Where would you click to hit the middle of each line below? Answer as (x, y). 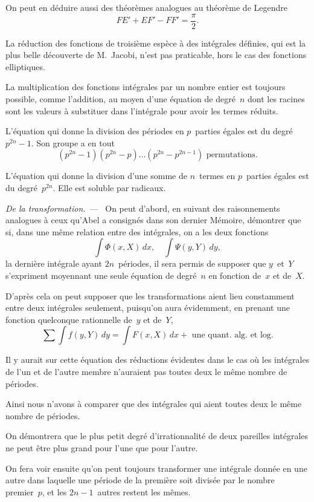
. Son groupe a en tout (73, 142)
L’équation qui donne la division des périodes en (95, 131)
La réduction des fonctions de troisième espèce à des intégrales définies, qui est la (156, 43)
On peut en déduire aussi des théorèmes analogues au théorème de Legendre (146, 7)
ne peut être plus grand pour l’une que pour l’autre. (102, 447)
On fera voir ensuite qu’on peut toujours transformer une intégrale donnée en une (156, 468)
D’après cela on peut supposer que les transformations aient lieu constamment (150, 295)
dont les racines (276, 99)
